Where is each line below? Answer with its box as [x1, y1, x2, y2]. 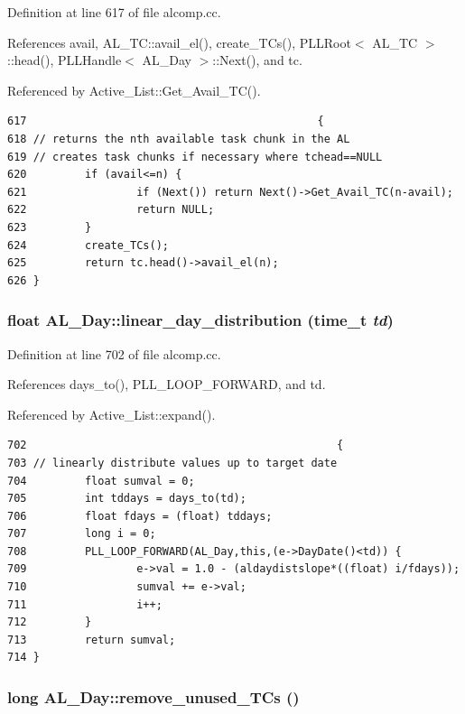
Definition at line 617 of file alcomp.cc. [7, 3, 221, 21]
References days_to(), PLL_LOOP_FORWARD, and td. [7, 375, 326, 394]
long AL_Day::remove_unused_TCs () [7, 685, 300, 708]
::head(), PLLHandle [7, 51, 122, 70]
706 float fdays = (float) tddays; [7, 509, 273, 523]
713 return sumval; [7, 633, 176, 646]
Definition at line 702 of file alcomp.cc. [7, 344, 221, 363]
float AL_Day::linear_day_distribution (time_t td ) [7, 309, 394, 331]
